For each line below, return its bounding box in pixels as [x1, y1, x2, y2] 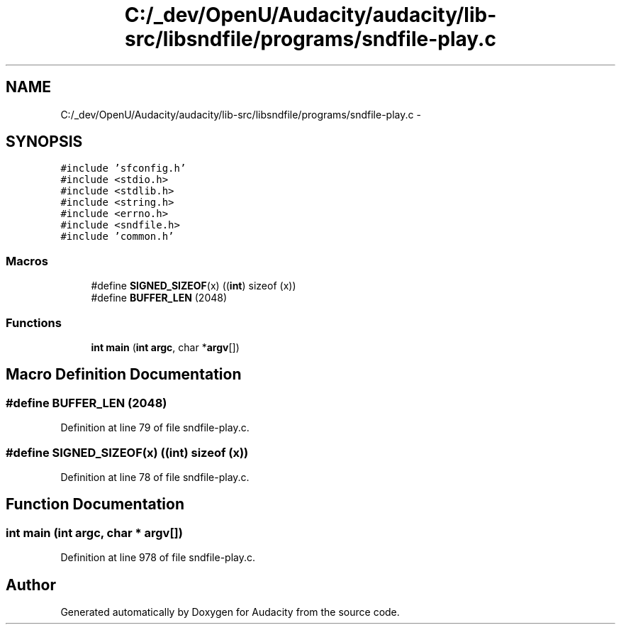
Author [6, 575, 56, 594]
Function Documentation [6, 495, 184, 514]
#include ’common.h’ [60, 231, 174, 243]
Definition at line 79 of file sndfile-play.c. [60, 421, 250, 434]
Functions [6, 315, 62, 330]
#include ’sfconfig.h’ [60, 162, 186, 175]
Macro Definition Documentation [6, 365, 242, 384]
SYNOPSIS [6, 133, 83, 151]
